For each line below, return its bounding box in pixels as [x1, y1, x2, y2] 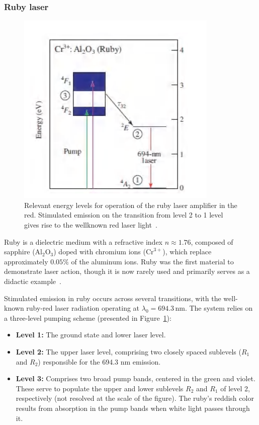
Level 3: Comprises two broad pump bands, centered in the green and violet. [16, 373, 255, 384]
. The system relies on [185, 303, 253, 313]
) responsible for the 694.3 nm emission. [38, 356, 161, 367]
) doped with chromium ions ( [53, 246, 146, 257]
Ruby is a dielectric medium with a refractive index [4, 236, 162, 247]
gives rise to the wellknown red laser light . [24, 220, 157, 230]
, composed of [191, 236, 233, 247]
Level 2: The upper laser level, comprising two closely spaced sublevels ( [16, 346, 241, 357]
